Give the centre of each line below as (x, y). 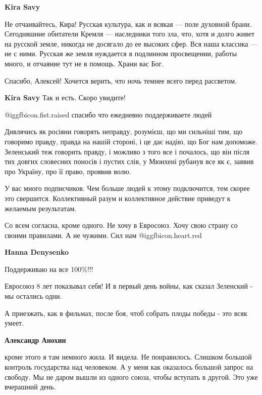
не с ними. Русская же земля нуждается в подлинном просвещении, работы (121, 53)
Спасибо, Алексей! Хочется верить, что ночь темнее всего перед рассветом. (121, 80)
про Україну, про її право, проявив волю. (68, 171)
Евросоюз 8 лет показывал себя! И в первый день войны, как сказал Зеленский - (129, 286)
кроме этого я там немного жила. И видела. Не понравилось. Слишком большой (128, 357)
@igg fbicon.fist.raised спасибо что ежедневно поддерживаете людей (108, 114)
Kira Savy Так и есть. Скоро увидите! (65, 97)
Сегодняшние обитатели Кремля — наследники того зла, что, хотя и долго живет (130, 34)
